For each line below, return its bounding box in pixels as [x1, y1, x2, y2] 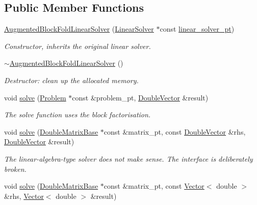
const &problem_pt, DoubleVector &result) [72, 92, 209, 102]
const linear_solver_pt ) [160, 23, 235, 34]
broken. [4, 163, 27, 174]
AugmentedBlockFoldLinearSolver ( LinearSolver [4, 23, 154, 34]
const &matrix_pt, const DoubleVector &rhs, [104, 126, 246, 137]
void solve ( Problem [4, 92, 66, 102]
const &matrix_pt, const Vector [104, 181, 204, 191]
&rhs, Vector [4, 190, 44, 201]
